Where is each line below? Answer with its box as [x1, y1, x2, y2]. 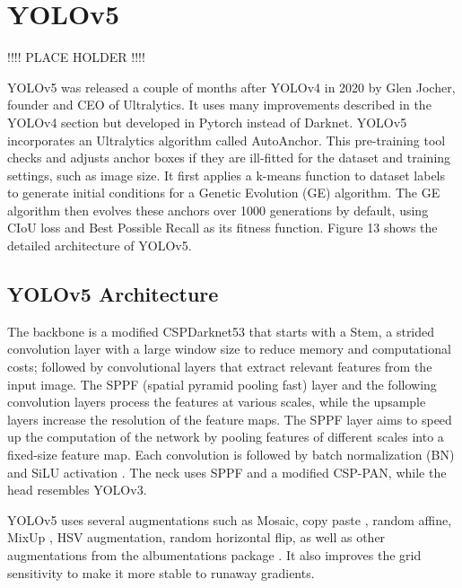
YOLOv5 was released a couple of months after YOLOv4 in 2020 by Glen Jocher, [7, 77, 456, 96]
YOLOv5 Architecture [7, 280, 219, 308]
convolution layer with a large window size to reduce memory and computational [7, 339, 451, 358]
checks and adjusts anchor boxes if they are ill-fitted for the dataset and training [7, 148, 451, 167]
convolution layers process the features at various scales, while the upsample [7, 392, 426, 411]
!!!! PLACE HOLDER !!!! [7, 48, 145, 66]
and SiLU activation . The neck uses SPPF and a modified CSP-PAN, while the [7, 462, 447, 481]
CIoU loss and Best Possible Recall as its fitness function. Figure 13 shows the [7, 218, 438, 237]
